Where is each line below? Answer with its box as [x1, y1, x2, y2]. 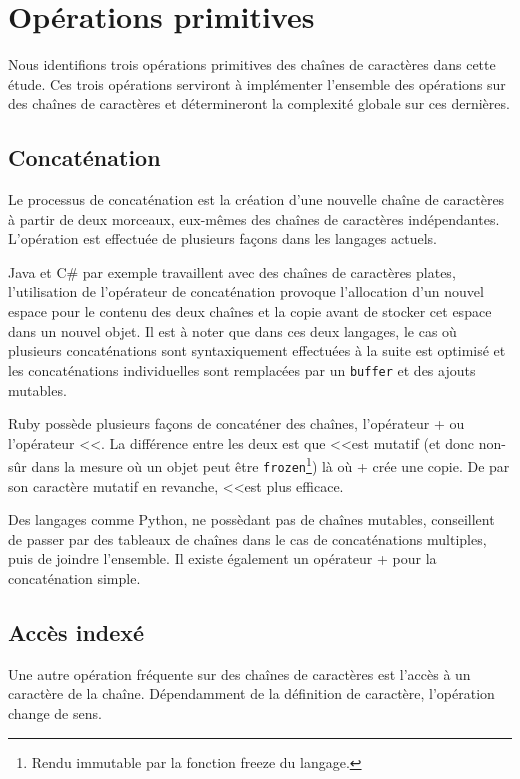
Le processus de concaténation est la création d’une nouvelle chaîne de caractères [8, 189, 505, 210]
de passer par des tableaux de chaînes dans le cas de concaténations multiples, [8, 528, 487, 549]
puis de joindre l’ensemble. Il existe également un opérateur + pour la [8, 548, 437, 569]
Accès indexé [8, 616, 145, 647]
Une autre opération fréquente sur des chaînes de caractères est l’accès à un [8, 663, 471, 684]
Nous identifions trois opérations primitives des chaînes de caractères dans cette [8, 54, 496, 75]
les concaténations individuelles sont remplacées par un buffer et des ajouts [8, 359, 476, 380]
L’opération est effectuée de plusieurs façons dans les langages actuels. [8, 228, 438, 249]
